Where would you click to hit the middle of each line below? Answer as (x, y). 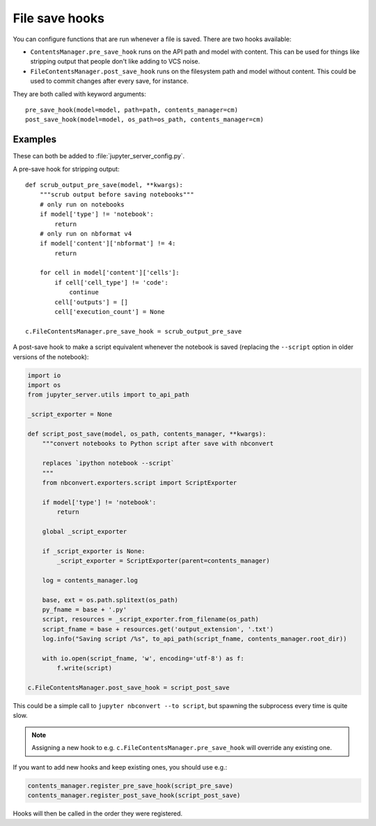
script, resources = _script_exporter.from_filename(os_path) (150, 619)
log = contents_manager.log (90, 580)
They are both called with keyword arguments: (79, 93)
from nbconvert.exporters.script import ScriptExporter (140, 482)
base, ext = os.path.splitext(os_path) (110, 600)
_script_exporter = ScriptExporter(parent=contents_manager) (163, 561)
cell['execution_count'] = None (110, 312)
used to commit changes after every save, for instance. (109, 81)
